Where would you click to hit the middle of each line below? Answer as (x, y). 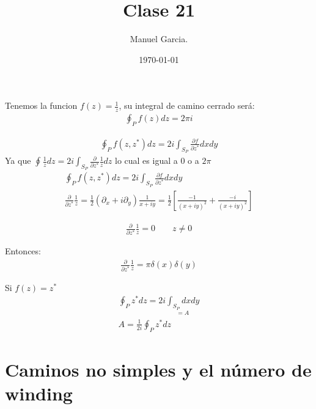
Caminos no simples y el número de (158, 369)
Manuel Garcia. (159, 39)
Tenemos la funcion (41, 105)
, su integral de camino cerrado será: (187, 105)
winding (39, 393)
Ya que (18, 160)
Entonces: (23, 251)
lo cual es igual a (146, 160)
